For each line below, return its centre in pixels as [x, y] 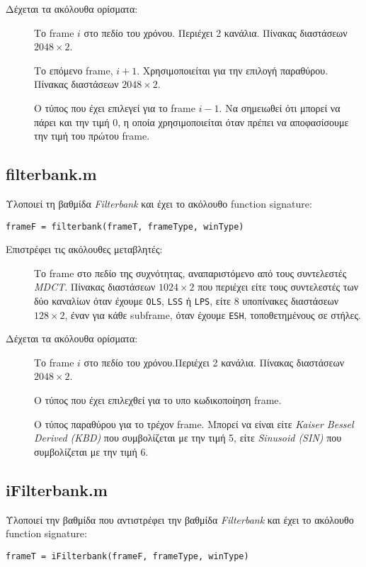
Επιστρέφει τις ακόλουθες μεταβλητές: [84, 249]
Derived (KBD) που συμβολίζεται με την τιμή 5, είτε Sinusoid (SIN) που [188, 438]
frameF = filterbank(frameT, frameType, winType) [125, 226]
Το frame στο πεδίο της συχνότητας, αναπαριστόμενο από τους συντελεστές [190, 273]
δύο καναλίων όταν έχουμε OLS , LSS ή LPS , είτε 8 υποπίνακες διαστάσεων [187, 300]
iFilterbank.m [57, 489]
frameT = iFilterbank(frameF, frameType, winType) [127, 556]
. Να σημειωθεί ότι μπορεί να [280, 107]
